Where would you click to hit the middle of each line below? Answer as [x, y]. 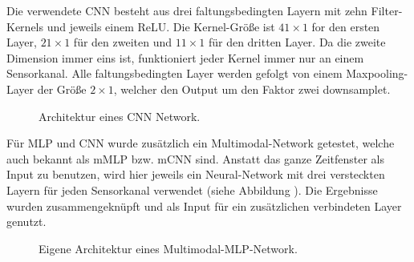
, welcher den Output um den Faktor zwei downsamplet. [252, 89]
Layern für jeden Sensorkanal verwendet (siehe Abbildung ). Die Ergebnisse [192, 189]
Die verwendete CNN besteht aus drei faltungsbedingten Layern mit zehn [187, 10]
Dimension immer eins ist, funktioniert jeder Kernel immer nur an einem [185, 57]
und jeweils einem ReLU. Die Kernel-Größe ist [161, 26]
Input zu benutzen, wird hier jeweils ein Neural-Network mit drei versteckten [196, 174]
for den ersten [346, 26]
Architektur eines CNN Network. [120, 116]
